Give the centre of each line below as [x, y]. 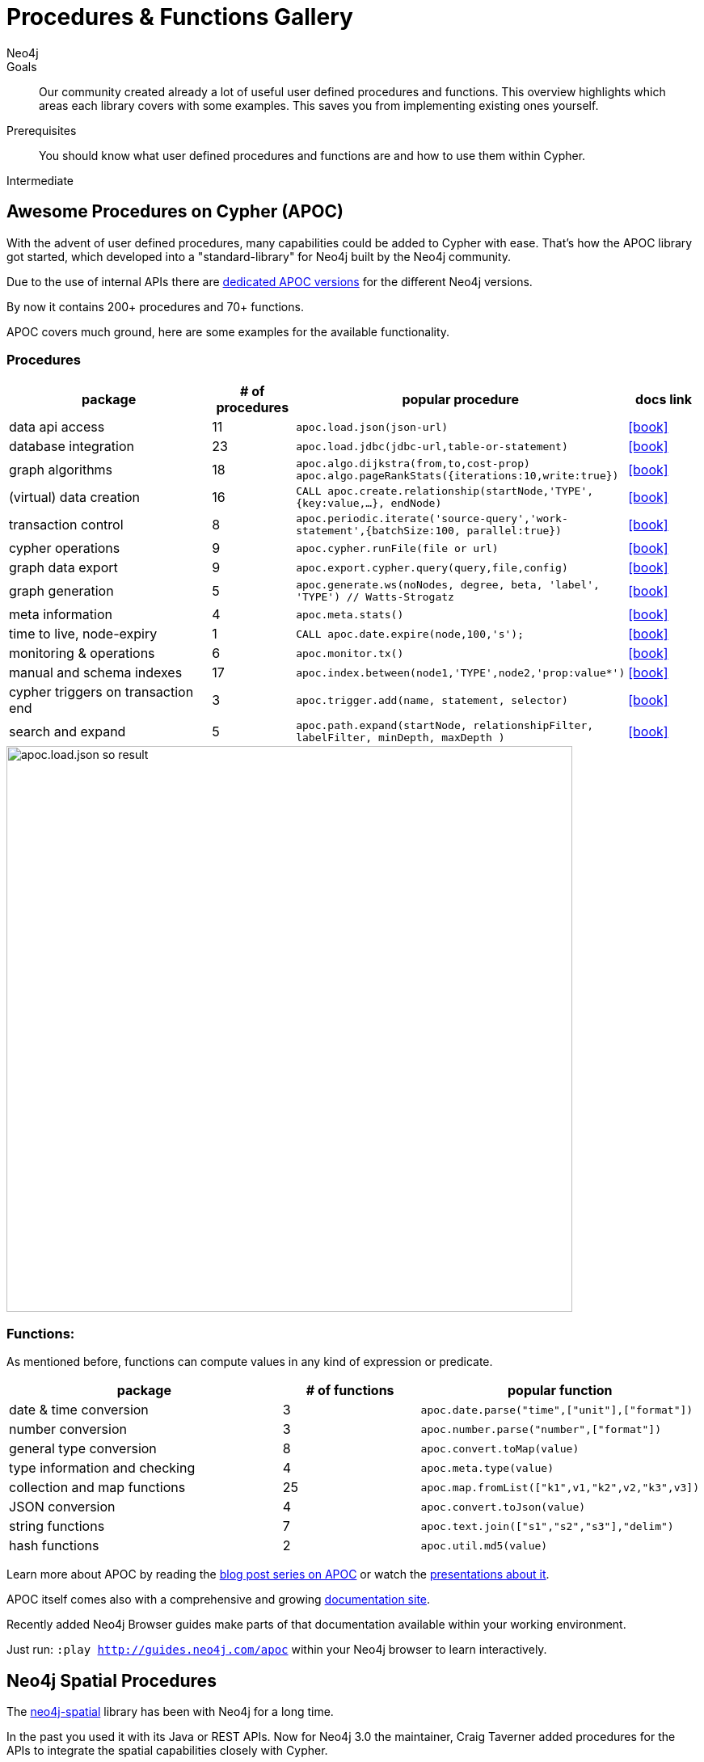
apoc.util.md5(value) [484, 1545]
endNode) [416, 504]
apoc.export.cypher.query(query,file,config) [432, 567]
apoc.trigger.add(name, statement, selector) [432, 700]
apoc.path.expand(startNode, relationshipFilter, [445, 726]
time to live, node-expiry [83, 634]
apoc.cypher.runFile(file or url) [397, 548]
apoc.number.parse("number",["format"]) [541, 1429]
